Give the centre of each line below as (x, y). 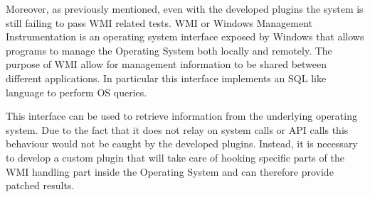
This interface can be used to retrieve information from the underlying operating (181, 116)
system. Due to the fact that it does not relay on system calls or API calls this (177, 129)
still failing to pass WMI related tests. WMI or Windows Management (159, 22)
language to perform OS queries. (76, 92)
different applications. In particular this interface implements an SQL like (166, 78)
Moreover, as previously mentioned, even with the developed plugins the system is (185, 9)
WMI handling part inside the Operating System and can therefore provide (170, 171)
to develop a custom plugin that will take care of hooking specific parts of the (175, 157)
